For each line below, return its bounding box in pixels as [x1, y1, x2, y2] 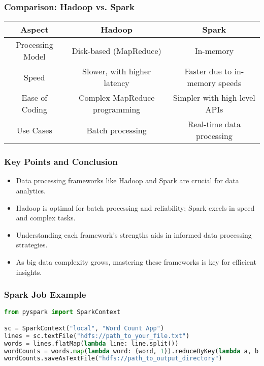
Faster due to [184, 65, 232, 77]
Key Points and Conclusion [4, 155, 118, 168]
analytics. [16, 185, 46, 196]
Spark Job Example [4, 288, 86, 301]
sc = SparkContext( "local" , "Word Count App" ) [4, 324, 164, 332]
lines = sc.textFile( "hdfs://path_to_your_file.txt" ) [4, 332, 190, 340]
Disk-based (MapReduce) [72, 44, 161, 57]
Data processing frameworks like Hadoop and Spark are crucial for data [16, 175, 239, 186]
